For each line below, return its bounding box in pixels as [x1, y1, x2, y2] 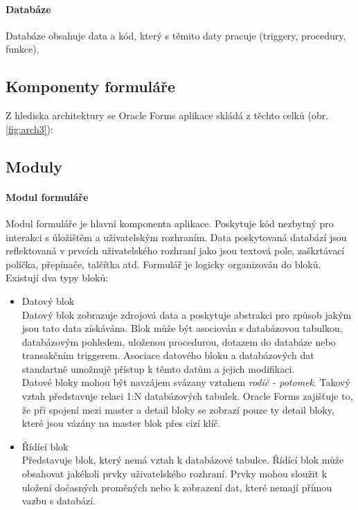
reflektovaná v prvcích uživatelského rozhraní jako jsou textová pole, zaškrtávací [6, 243, 345, 258]
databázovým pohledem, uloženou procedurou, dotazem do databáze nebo [21, 334, 336, 349]
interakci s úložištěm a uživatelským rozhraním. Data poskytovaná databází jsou [6, 229, 347, 244]
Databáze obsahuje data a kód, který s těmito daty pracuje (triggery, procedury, [6, 28, 346, 42]
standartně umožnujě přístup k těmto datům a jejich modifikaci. [21, 361, 295, 376]
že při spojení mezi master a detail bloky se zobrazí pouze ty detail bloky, [21, 402, 334, 416]
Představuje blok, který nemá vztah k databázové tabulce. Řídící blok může [21, 452, 344, 467]
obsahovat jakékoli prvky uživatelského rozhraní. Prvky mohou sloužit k [21, 466, 328, 481]
